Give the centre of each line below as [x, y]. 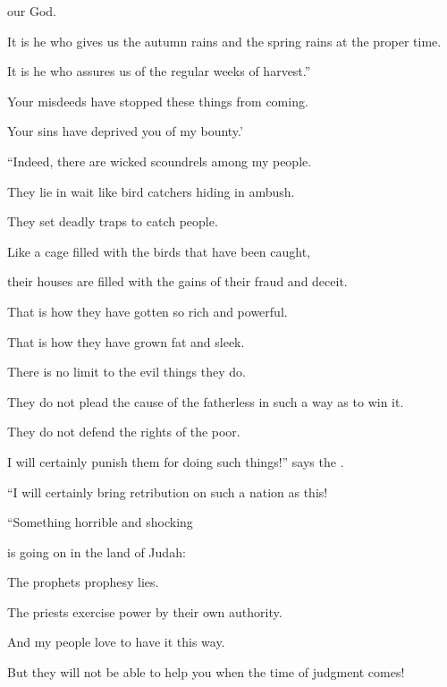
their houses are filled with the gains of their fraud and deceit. [177, 281]
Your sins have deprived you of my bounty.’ [125, 131]
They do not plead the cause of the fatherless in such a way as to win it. [206, 401]
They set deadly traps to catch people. [113, 221]
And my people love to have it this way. [116, 642]
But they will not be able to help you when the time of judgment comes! [206, 672]
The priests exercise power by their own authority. [145, 611]
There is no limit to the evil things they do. [127, 372]
